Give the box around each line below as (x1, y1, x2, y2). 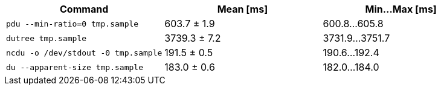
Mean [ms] (217, 3, 268, 15)
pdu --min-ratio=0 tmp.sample (6, 19, 139, 28)
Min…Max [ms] (365, 3, 437, 15)
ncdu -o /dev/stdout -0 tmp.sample (6, 48, 163, 57)
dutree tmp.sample (6, 33, 87, 43)
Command (60, 3, 109, 15)
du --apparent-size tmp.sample (6, 62, 143, 72)
